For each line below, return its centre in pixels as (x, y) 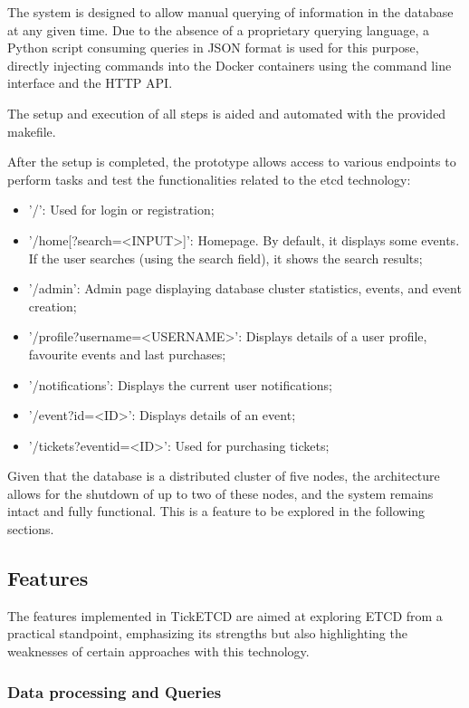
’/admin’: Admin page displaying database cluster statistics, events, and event (245, 288)
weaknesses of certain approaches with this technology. (158, 651)
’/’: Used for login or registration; (121, 210)
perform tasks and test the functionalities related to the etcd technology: (209, 179)
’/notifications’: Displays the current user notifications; (180, 384)
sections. (31, 529)
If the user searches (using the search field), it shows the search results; (225, 258)
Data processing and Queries (115, 691)
